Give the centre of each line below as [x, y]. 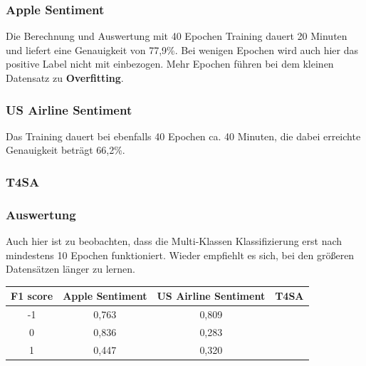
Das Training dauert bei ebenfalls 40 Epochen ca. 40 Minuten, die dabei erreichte [183, 136]
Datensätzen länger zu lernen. [70, 269]
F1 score [32, 296]
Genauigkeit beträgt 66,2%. [66, 150]
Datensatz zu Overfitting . [65, 78]
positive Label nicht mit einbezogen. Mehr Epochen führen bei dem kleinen [170, 64]
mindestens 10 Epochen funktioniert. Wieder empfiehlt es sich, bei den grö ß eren [180, 255]
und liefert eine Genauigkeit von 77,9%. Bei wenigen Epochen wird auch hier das [182, 49]
